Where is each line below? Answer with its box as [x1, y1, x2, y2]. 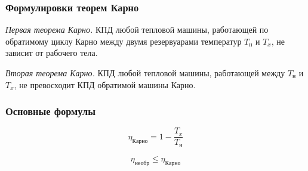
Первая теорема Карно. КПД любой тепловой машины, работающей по [5, 23, 269, 36]
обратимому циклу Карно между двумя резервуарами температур [5, 35, 242, 47]
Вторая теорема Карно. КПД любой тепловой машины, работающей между [5, 67, 285, 79]
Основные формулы [5, 104, 96, 119]
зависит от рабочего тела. [5, 46, 98, 59]
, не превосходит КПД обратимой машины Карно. [14, 78, 196, 91]
